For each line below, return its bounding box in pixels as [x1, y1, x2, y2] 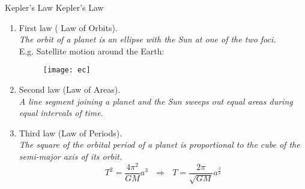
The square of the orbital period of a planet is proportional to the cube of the [19, 138, 300, 151]
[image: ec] [43, 66, 91, 75]
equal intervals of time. [19, 106, 103, 119]
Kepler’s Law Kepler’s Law [5, 1, 104, 13]
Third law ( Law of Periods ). [19, 126, 122, 139]
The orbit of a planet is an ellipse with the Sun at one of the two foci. [19, 33, 276, 45]
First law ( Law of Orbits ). [19, 21, 118, 33]
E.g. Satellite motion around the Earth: [19, 44, 165, 57]
